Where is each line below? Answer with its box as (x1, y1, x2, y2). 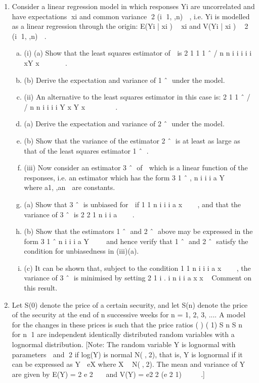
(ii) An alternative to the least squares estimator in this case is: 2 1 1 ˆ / (24, 91, 250, 102)
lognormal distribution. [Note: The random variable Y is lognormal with (12, 339, 236, 350)
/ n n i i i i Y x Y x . (24, 101, 118, 112)
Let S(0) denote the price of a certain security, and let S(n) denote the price (12, 299, 248, 310)
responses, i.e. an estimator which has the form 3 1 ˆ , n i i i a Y (24, 172, 225, 182)
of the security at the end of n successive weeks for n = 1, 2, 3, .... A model (12, 309, 246, 320)
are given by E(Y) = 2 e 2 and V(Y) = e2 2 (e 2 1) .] (12, 368, 205, 379)
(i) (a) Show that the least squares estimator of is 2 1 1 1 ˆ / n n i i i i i (24, 47, 252, 58)
